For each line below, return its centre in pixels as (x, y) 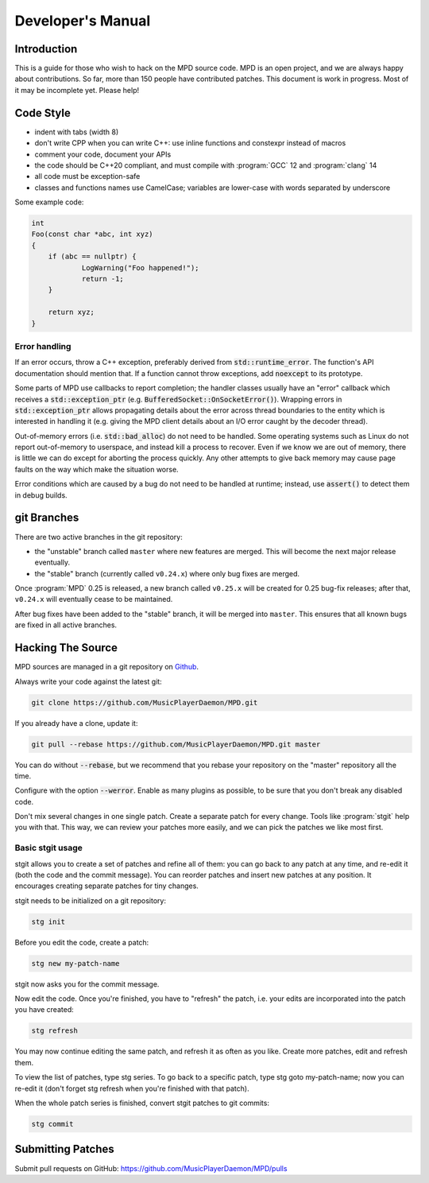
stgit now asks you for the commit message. (87, 984)
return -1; (103, 279)
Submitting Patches (64, 1149)
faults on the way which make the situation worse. (97, 469)
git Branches (47, 518)
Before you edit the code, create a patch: (82, 942)
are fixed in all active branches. (66, 625)
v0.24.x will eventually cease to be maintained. (94, 599)
